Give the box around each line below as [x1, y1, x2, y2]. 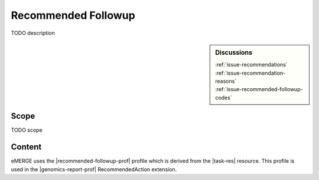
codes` [215, 94, 233, 101]
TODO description [11, 29, 56, 36]
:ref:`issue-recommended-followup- [215, 86, 304, 93]
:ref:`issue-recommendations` [215, 61, 288, 68]
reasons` [215, 77, 237, 85]
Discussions [215, 48, 252, 56]
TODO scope [11, 126, 43, 134]
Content [11, 142, 42, 152]
